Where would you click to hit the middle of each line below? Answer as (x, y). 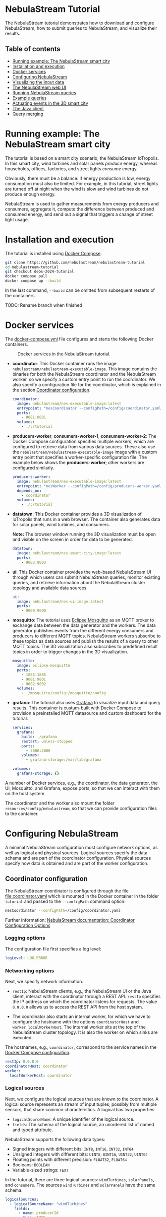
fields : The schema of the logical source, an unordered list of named (83, 1124)
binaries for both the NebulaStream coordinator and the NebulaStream (84, 374)
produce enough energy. (30, 194)
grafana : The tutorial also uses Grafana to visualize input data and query (86, 703)
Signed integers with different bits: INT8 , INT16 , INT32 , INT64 (73, 1149)
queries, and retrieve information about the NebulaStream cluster (79, 582)
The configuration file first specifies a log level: (53, 948)
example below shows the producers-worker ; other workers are (78, 463)
